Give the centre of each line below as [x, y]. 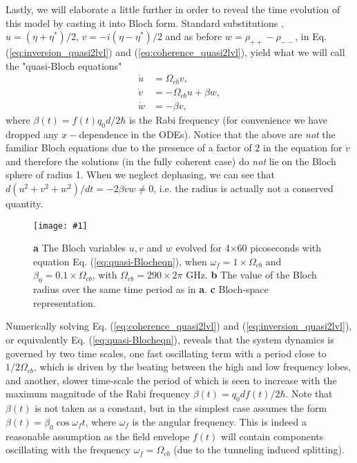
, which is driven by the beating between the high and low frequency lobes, [193, 367]
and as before [194, 36]
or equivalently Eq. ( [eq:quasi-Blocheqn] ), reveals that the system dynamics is [170, 340]
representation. [65, 302]
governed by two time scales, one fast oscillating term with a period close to [166, 353]
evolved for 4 [203, 248]
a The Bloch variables [80, 248]
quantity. [25, 203]
